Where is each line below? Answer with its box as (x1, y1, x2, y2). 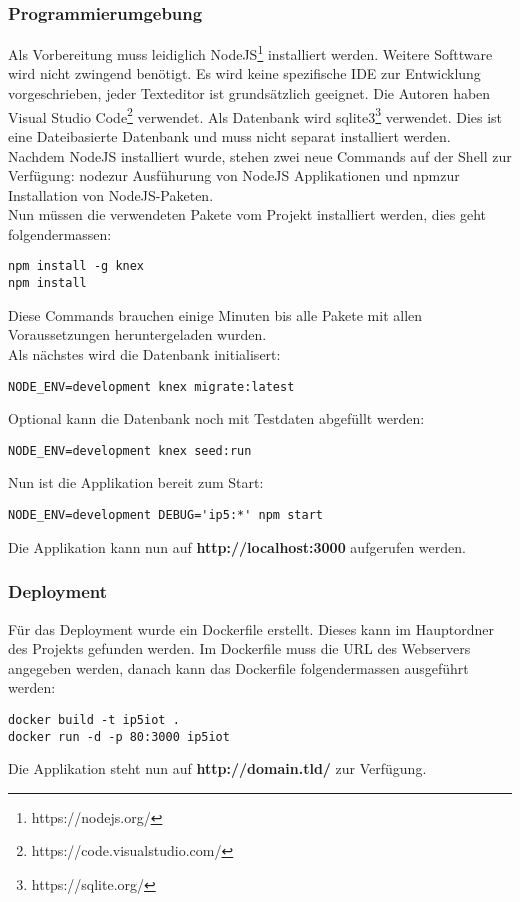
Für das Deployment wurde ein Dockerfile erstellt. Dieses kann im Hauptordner (8, 618, 494, 639)
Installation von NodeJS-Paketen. (8, 184, 214, 205)
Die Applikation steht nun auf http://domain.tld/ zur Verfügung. (8, 758, 427, 779)
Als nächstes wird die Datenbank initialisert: (8, 343, 281, 364)
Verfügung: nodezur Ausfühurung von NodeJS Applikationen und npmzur (8, 165, 460, 186)
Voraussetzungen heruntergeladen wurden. (8, 324, 267, 345)
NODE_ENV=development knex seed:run (8, 443, 252, 458)
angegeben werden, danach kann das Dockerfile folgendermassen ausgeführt (8, 657, 469, 678)
